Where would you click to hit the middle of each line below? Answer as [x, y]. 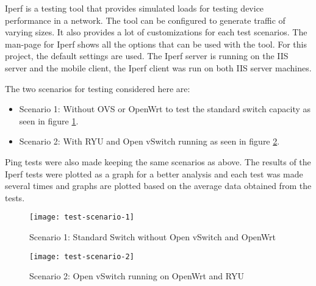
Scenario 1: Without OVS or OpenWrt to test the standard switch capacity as [165, 109]
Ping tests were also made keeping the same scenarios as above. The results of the [158, 161]
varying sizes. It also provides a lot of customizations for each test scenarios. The [156, 32]
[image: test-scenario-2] [82, 256]
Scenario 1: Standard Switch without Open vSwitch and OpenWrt [153, 236]
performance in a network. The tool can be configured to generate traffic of [145, 20]
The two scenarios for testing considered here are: [98, 88]
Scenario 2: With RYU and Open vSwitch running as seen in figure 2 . [149, 141]
